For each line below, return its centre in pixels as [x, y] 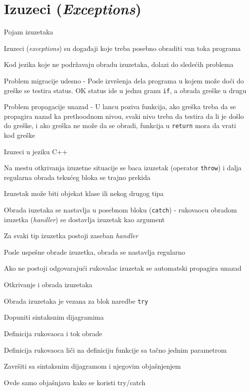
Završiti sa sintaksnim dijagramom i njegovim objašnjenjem [92, 366]
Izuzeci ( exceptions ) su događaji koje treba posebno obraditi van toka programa [122, 48]
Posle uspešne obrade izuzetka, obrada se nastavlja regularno [95, 252]
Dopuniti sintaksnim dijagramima [54, 317]
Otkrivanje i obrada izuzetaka [48, 285]
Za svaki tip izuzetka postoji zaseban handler [71, 236]
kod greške [20, 135]
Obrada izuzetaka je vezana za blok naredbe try [76, 301]
